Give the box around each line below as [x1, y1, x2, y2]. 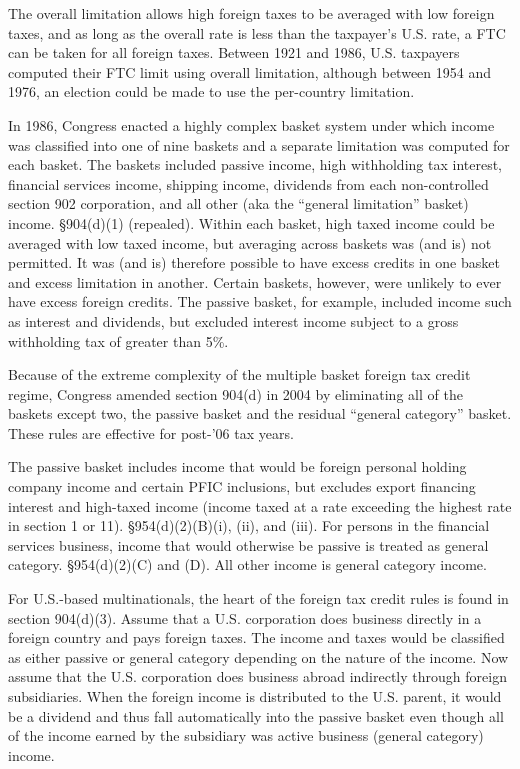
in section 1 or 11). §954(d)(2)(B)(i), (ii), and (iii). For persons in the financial [8, 515, 490, 536]
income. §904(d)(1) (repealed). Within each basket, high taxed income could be [8, 212, 495, 233]
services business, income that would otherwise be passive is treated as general [8, 534, 489, 555]
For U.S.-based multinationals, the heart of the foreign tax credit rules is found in [8, 588, 509, 609]
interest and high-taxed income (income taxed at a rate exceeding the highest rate [8, 495, 512, 516]
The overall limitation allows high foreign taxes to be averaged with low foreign [8, 3, 495, 23]
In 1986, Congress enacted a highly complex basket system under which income [8, 114, 495, 135]
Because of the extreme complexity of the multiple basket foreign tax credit [8, 364, 471, 385]
